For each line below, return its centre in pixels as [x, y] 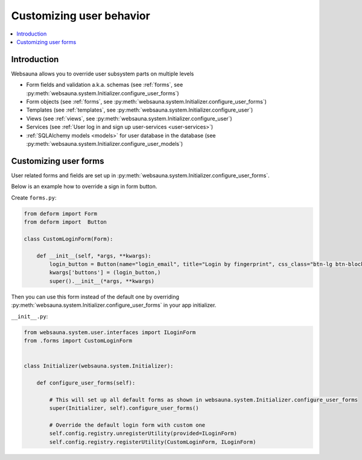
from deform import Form [61, 213]
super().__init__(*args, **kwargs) [102, 281]
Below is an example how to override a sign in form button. [84, 186]
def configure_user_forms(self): [86, 383]
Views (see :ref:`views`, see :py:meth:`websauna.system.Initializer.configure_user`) [129, 118]
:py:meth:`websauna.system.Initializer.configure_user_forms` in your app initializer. [114, 305]
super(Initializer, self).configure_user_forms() [124, 408]
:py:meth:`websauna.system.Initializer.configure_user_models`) [105, 143]
